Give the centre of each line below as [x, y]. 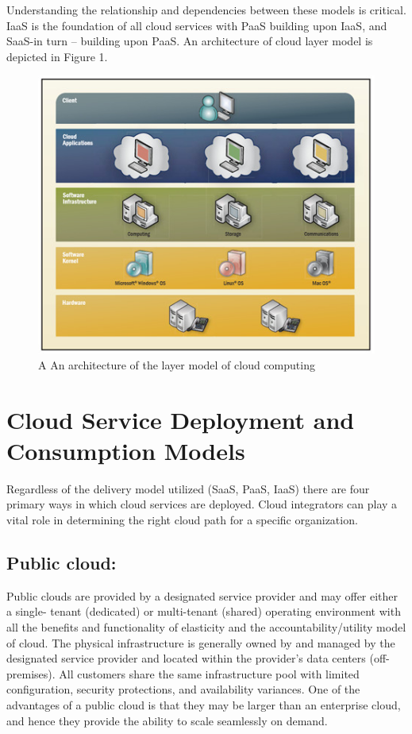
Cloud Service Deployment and [181, 419]
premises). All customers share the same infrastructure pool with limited [183, 673]
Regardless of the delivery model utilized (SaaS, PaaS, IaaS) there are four [188, 488]
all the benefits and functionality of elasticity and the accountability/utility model [206, 626]
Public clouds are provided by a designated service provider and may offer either [202, 595]
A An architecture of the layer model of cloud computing [177, 364]
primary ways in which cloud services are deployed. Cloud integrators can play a [202, 504]
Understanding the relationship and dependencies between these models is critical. [206, 10]
